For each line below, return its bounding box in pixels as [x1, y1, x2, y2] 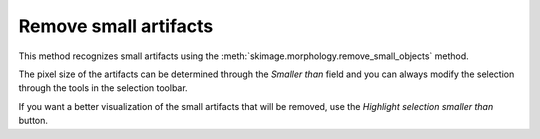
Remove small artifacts [18, 15, 214, 37]
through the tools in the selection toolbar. [18, 82, 189, 94]
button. [18, 115, 49, 127]
